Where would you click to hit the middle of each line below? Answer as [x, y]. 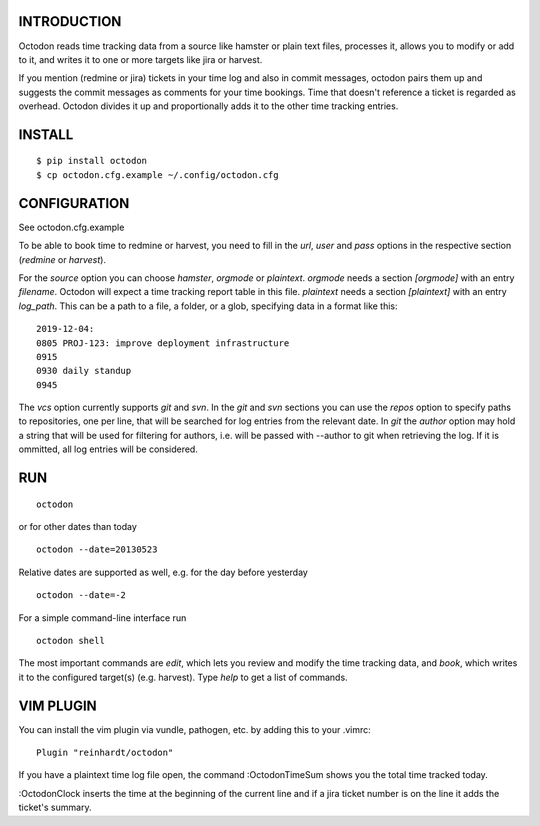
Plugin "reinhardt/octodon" [105, 753]
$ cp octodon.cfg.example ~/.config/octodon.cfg [157, 174]
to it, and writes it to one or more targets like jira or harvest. [140, 59]
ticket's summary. [55, 807]
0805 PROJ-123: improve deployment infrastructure [163, 343]
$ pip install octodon [92, 161]
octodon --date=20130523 [97, 549]
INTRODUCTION [70, 21]
